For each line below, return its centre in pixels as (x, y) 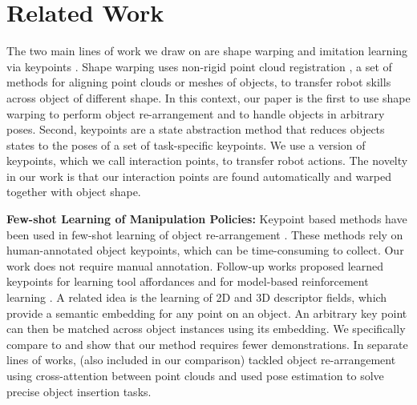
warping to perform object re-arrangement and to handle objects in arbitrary (196, 113)
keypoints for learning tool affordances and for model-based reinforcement (188, 281)
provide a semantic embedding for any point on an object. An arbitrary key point (207, 313)
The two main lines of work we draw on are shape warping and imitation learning (207, 51)
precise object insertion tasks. (79, 391)
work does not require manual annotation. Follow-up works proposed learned (195, 265)
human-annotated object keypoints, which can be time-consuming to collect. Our (205, 250)
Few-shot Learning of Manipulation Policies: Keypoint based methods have (207, 219)
